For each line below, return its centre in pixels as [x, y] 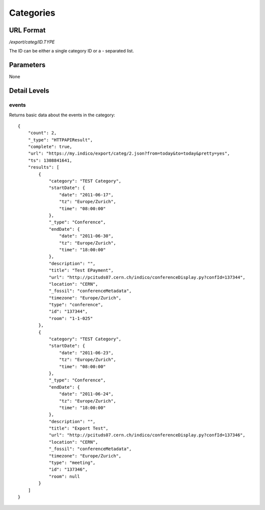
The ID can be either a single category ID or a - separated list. [72, 51]
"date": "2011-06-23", [86, 353]
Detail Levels [29, 91]
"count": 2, [42, 133]
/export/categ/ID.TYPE [32, 42]
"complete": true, [50, 147]
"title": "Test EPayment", [81, 270]
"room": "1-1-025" [71, 318]
